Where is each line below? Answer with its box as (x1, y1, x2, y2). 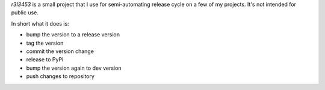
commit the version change (26, 48, 94, 55)
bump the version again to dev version (26, 64, 122, 72)
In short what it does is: (11, 20, 69, 27)
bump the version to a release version (26, 31, 120, 38)
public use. (11, 9, 39, 16)
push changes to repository (26, 73, 94, 80)
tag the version (26, 39, 64, 46)
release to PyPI (26, 56, 64, 63)
